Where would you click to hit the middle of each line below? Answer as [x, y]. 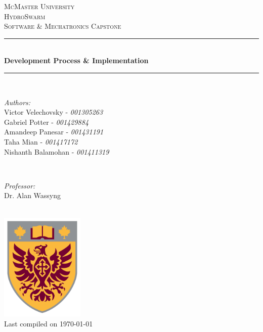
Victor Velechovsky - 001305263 [54, 112]
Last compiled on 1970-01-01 [49, 323]
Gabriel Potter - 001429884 [47, 122]
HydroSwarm [25, 16]
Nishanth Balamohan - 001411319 [57, 151]
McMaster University [39, 6]
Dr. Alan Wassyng [33, 195]
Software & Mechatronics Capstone [63, 26]
